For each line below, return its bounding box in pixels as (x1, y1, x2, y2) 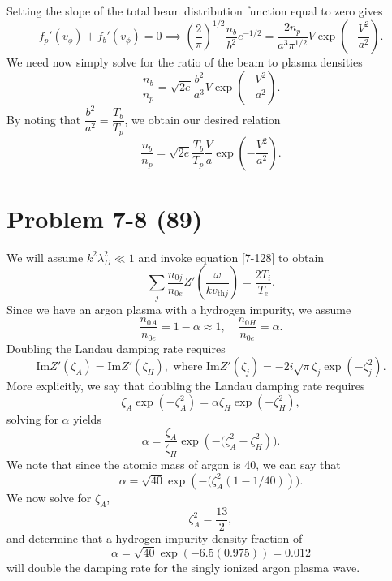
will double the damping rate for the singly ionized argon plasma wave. (6, 559, 360, 576)
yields (73, 411, 101, 428)
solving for (6, 411, 58, 428)
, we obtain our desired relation (124, 110, 281, 127)
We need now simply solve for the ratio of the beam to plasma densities (6, 54, 363, 71)
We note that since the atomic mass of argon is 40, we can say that (6, 456, 341, 473)
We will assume (6, 248, 84, 265)
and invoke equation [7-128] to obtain (138, 248, 325, 265)
